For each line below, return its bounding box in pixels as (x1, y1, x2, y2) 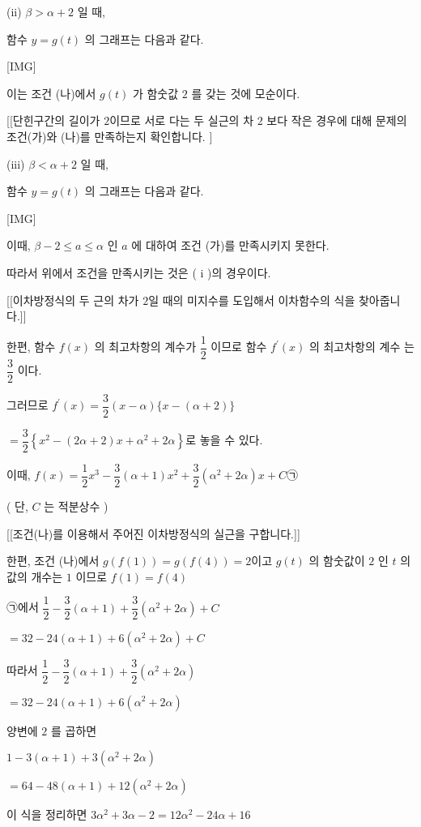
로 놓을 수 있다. (185, 431, 263, 448)
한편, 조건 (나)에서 (6, 552, 100, 569)
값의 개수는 (6, 568, 63, 585)
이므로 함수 (210, 338, 267, 355)
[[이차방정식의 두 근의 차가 (6, 291, 139, 308)
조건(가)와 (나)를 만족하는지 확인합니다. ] (6, 127, 213, 144)
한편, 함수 (6, 338, 56, 355)
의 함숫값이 (308, 552, 365, 569)
